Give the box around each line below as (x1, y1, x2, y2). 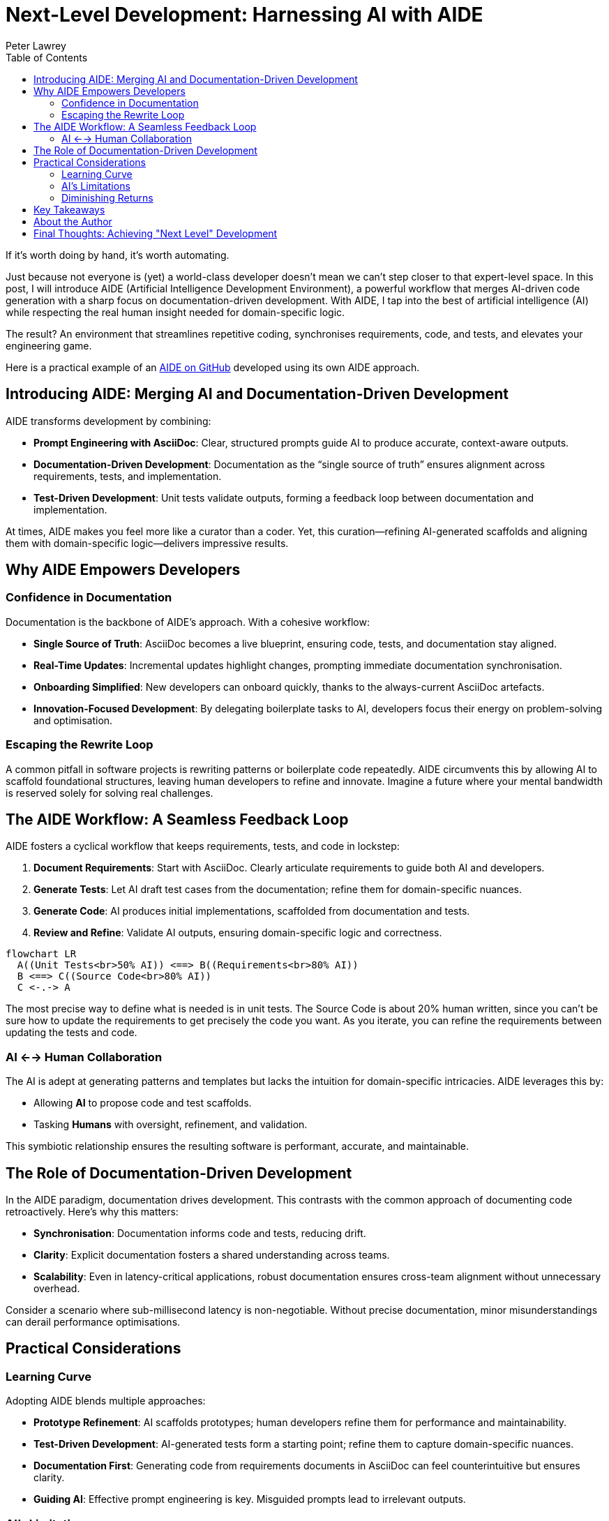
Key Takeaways (33, 203, 105, 216)
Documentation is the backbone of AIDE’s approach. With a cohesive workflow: (6, 615, 370, 628)
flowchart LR (6, 948, 77, 960)
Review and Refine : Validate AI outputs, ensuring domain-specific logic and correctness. (33, 927, 442, 939)
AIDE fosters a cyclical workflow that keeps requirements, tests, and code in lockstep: (6, 840, 400, 853)
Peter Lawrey (6, 39, 66, 52)
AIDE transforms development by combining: (6, 414, 211, 427)
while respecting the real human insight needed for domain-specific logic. (6, 306, 345, 318)
